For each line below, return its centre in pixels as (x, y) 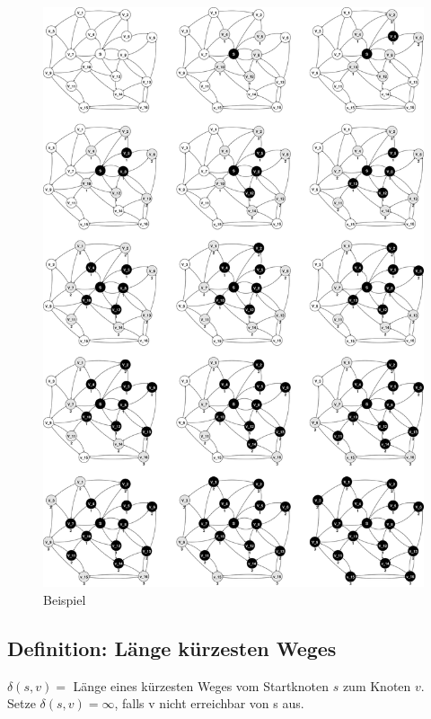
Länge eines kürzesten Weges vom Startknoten (201, 685)
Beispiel (65, 599)
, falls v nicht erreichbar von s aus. (209, 703)
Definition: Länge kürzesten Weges (172, 648)
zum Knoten (377, 685)
